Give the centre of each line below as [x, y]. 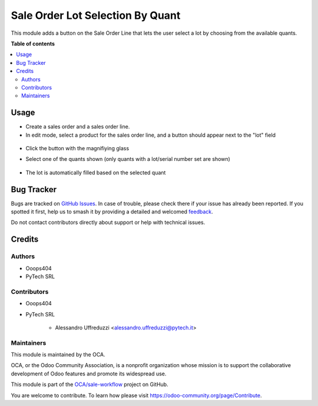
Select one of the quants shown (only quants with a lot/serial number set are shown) [128, 159]
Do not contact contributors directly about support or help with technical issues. [108, 222]
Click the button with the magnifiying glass [77, 148]
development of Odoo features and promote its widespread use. [89, 374]
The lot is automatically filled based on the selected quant [96, 172]
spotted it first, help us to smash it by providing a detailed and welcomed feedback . [112, 212]
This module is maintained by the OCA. [58, 355]
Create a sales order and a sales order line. [78, 127]
